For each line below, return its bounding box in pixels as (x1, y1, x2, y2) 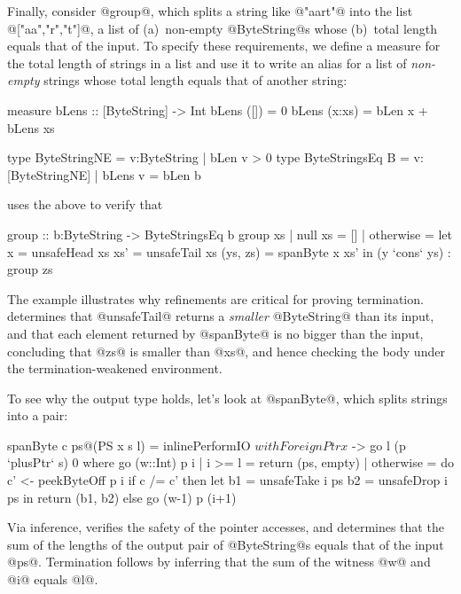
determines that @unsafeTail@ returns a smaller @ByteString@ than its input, (7, 307, 434, 325)
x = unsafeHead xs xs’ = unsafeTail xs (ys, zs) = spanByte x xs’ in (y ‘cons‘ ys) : (7, 242, 451, 261)
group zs (7, 260, 53, 278)
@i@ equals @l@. (7, 570, 98, 589)
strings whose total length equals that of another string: (43, 71, 348, 90)
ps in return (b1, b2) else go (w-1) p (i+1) (7, 488, 237, 506)
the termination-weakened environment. (7, 359, 223, 378)
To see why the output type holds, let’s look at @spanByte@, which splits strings (7, 388, 448, 407)
